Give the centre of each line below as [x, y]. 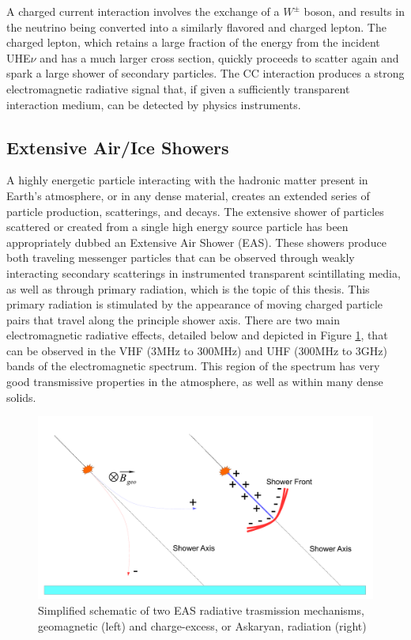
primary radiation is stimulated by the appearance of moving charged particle [195, 304]
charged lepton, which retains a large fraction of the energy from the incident [193, 42]
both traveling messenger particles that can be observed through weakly [181, 258]
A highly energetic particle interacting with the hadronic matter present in [187, 180]
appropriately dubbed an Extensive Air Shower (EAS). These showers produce [196, 242]
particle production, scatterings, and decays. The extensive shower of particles [195, 211]
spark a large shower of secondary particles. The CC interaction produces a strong [205, 73]
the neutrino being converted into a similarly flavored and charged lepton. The [196, 27]
